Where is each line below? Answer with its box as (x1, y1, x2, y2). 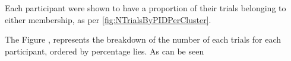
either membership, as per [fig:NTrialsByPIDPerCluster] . (5, 13, 211, 25)
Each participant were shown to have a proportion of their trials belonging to (5, 2, 286, 14)
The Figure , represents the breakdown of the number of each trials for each (5, 33, 281, 46)
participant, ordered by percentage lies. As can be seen (5, 44, 204, 57)
